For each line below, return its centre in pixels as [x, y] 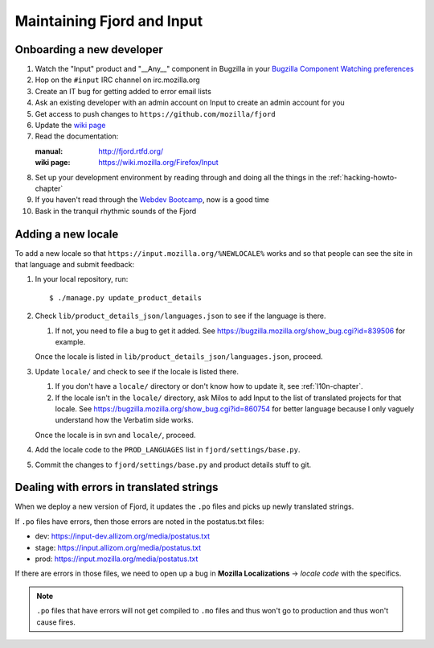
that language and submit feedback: [75, 265]
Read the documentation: [77, 136]
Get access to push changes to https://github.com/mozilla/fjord [156, 114]
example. [70, 342]
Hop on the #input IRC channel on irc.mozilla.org [117, 80]
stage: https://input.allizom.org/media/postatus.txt [118, 547]
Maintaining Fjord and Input [109, 21]
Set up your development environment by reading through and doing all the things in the [181, 177]
